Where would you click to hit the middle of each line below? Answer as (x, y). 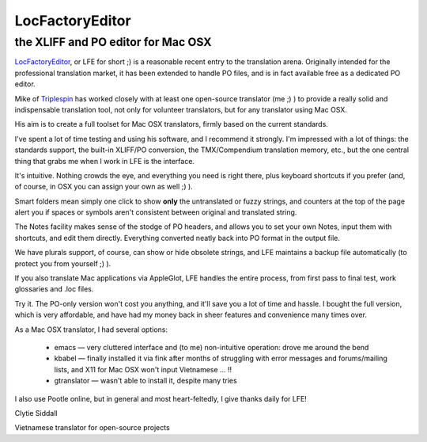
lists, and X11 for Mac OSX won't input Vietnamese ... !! (143, 369)
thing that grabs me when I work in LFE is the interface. (105, 161)
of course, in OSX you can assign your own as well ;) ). (104, 187)
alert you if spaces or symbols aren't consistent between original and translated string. (156, 212)
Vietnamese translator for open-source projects (92, 428)
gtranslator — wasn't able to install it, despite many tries (145, 381)
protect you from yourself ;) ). (63, 263)
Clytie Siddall (36, 413)
